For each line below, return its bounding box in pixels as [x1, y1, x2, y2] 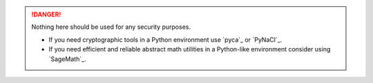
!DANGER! [31, 10, 61, 19]
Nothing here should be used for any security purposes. [31, 23, 191, 31]
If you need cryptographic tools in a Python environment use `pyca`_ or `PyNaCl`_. [48, 35, 283, 44]
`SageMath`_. [48, 55, 86, 63]
